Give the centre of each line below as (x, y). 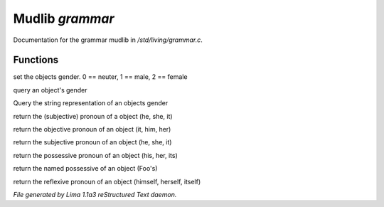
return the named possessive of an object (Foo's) (85, 169)
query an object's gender (50, 90)
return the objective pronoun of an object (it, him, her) (92, 129)
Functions (36, 60)
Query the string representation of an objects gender (91, 103)
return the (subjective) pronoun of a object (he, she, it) (93, 116)
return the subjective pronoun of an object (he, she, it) (92, 142)
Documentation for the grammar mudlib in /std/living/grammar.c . (108, 40)
